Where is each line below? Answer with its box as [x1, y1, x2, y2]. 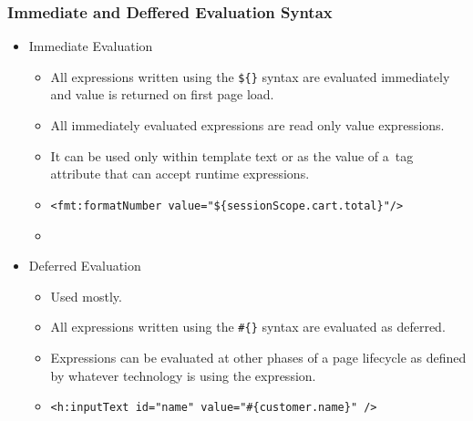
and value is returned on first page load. [50, 85, 274, 104]
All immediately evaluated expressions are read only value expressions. [50, 116, 445, 135]
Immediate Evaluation [28, 36, 153, 56]
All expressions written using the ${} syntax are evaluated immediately [50, 67, 450, 86]
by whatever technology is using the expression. [50, 365, 316, 385]
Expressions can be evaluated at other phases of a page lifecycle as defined [50, 347, 467, 366]
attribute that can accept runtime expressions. [50, 164, 310, 183]
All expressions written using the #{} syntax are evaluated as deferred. [50, 317, 446, 336]
